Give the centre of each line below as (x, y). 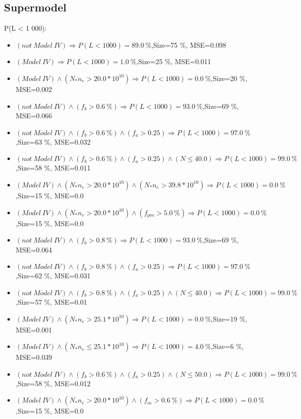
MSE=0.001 (34, 329)
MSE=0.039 (34, 357)
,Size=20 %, (229, 78)
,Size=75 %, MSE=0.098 (189, 44)
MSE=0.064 (34, 249)
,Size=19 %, (229, 318)
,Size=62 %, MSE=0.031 (53, 276)
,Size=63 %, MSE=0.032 (53, 141)
